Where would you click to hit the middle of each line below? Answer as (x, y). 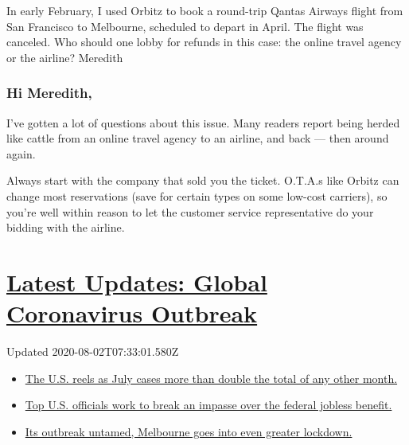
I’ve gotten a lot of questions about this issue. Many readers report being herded (203, 122)
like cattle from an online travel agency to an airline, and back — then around (198, 138)
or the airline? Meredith (65, 57)
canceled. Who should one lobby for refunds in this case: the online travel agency (204, 42)
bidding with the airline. (66, 227)
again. (21, 153)
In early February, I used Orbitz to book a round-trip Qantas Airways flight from (205, 10)
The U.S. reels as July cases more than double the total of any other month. (211, 378)
